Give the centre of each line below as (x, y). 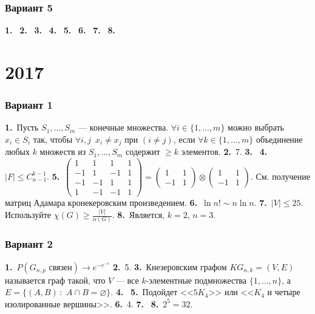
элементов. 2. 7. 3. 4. (224, 152)
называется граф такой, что (55, 280)
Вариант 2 (29, 244)
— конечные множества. (123, 127)
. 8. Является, (138, 215)
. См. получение (280, 176)
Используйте (28, 215)
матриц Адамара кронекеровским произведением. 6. (101, 203)
